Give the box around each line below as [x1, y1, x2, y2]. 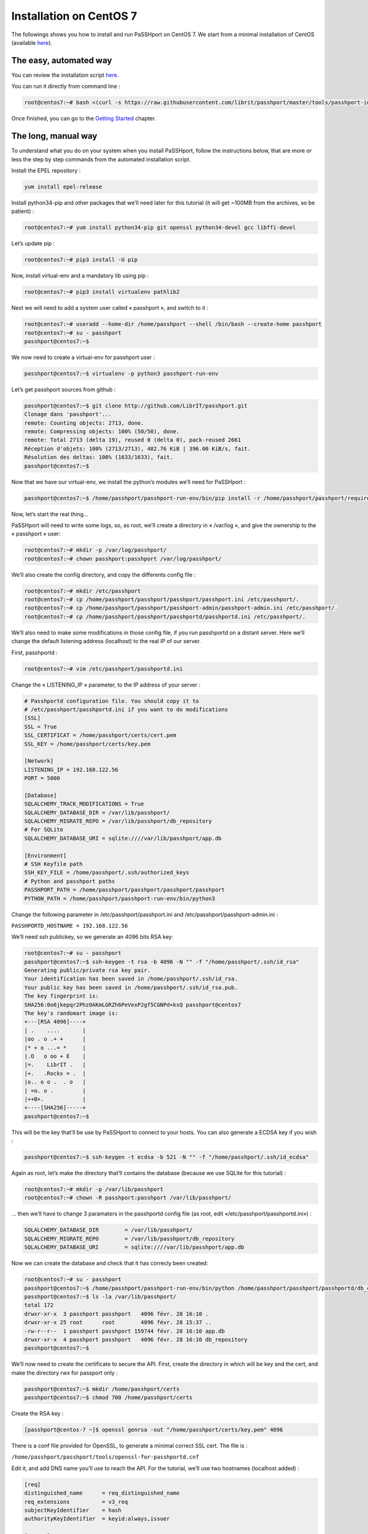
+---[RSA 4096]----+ [24, 1019, 86, 1025]
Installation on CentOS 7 [11, 9, 137, 23]
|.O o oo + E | [24, 1052, 86, 1060]
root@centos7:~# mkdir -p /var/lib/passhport [24, 1186, 164, 1193]
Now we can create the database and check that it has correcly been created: [11, 1260, 209, 1267]
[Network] [24, 758, 54, 765]
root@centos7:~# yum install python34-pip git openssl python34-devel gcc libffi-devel [24, 224, 296, 231]
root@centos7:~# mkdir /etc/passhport [24, 587, 141, 595]
